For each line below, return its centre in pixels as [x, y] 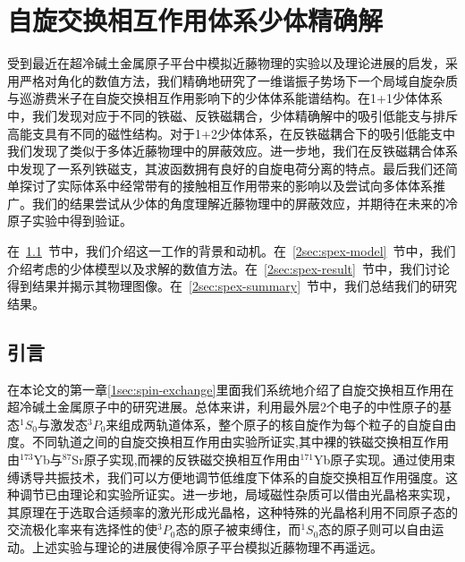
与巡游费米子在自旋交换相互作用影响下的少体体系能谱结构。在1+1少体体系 [225, 98]
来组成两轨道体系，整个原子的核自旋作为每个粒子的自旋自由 [281, 424]
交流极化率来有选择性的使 [82, 529]
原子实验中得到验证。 [70, 221]
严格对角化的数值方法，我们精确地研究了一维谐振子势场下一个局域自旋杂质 [238, 80]
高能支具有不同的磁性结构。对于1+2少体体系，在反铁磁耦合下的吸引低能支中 [231, 133]
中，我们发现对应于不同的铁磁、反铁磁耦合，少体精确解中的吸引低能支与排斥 [232, 115]
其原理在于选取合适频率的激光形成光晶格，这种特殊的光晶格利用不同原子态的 [232, 511]
